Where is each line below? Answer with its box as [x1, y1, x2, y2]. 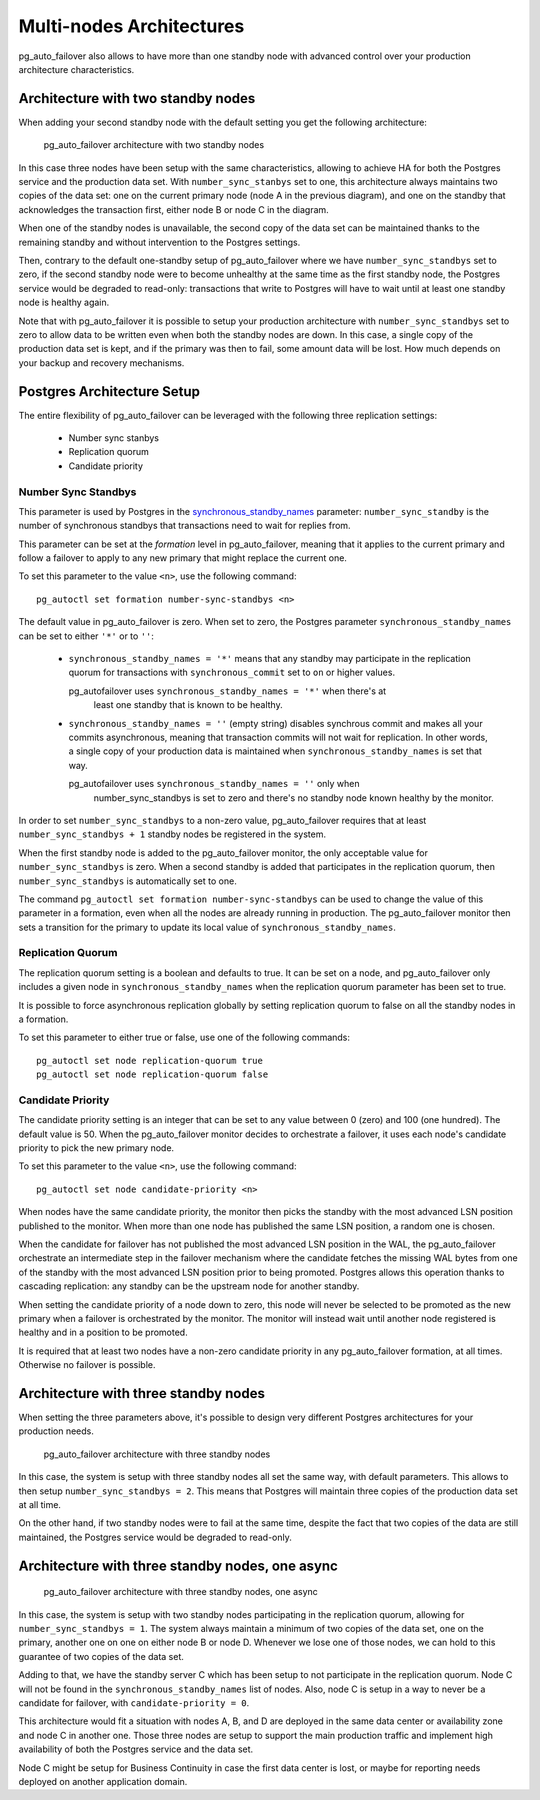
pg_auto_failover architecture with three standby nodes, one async [43, 1586, 319, 1598]
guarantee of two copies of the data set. [18, 1650, 185, 1662]
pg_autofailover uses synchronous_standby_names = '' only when [68, 778, 360, 790]
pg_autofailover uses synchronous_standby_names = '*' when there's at [68, 685, 387, 697]
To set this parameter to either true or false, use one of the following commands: [18, 1031, 350, 1044]
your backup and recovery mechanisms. [18, 356, 185, 369]
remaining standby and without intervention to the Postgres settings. [18, 236, 301, 248]
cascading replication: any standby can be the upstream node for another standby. [18, 1280, 360, 1292]
